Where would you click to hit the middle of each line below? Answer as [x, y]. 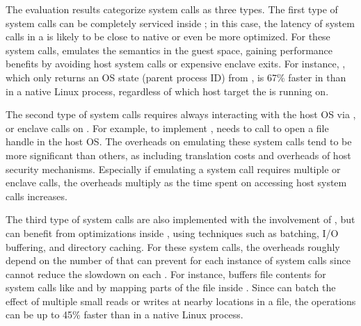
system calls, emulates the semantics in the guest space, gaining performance [169, 50]
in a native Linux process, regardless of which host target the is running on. [167, 91]
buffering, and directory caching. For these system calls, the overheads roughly [173, 246]
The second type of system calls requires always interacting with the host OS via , [181, 114]
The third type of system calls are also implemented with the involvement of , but [180, 219]
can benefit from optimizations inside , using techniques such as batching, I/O [172, 233]
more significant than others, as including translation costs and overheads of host [178, 155]
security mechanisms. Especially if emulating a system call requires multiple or [173, 169]
